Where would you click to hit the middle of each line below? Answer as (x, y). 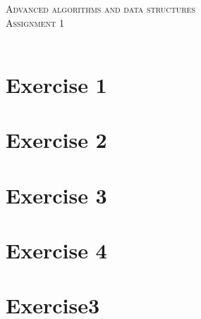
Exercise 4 (56, 250)
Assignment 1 (35, 22)
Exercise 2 (56, 140)
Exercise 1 (56, 84)
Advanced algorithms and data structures (100, 8)
